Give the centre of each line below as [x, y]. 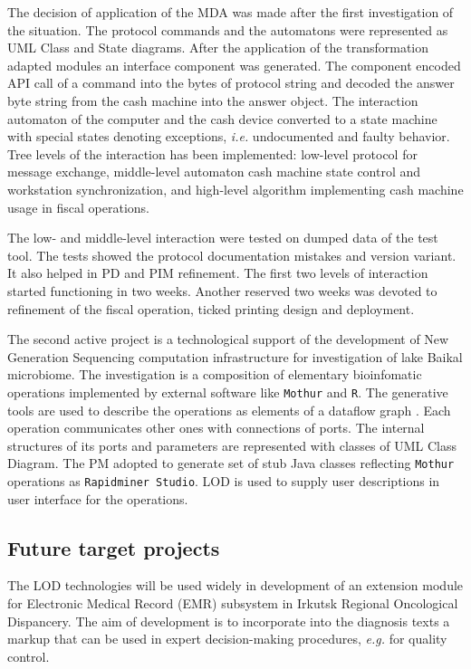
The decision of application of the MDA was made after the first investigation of [231, 12]
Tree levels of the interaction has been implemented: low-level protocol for [212, 153]
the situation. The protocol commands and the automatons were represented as [228, 29]
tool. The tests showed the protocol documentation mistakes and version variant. [232, 255]
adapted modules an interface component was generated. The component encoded [234, 65]
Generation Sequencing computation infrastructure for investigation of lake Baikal [235, 356]
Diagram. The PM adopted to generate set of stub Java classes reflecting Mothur [231, 463]
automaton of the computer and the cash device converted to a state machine [222, 118]
